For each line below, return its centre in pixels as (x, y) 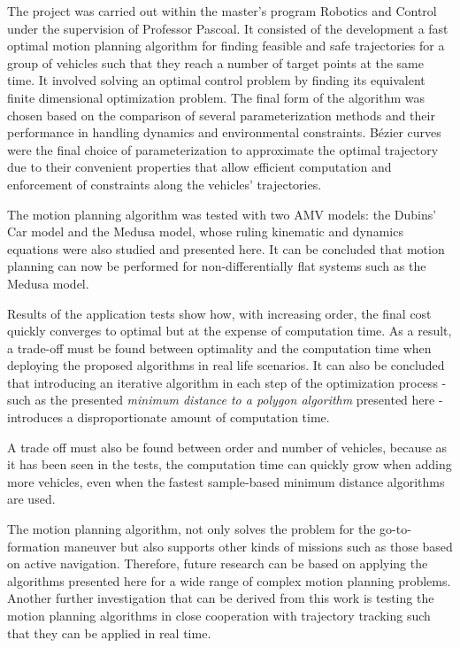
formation (34, 546)
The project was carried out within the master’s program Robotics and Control (222, 11)
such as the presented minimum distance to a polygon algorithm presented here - (225, 400)
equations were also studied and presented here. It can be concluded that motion (226, 248)
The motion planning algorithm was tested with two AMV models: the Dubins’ (222, 214)
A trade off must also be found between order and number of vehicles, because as (227, 447)
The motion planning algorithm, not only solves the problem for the (192, 529)
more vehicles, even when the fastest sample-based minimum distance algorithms (226, 481)
